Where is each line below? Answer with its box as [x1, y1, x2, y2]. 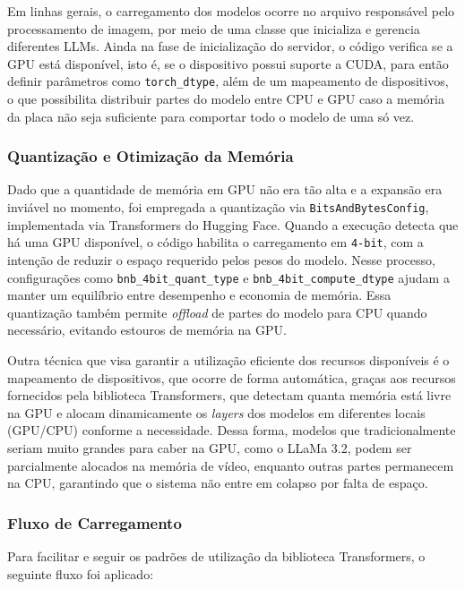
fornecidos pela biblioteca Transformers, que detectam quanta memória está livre [7, 386, 452, 405]
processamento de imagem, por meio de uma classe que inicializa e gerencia [7, 19, 420, 38]
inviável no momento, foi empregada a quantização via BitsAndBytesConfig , [7, 198, 429, 217]
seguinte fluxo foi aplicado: [7, 564, 154, 583]
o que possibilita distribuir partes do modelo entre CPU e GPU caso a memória [7, 90, 444, 108]
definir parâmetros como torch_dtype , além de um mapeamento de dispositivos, [7, 72, 449, 90]
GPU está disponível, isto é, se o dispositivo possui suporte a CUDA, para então [7, 54, 449, 73]
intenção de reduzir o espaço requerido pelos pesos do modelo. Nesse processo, [7, 250, 435, 269]
